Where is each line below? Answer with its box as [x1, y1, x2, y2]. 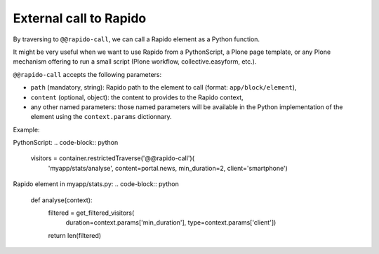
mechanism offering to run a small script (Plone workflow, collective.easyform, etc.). [13, 57, 257, 66]
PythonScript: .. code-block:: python [13, 139, 119, 147]
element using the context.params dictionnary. [30, 113, 172, 121]
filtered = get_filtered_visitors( [48, 209, 135, 217]
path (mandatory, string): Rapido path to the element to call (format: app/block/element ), [30, 83, 297, 92]
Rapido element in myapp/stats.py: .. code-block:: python [13, 180, 179, 188]
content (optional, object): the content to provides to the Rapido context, [30, 93, 244, 101]
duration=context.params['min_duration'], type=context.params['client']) [65, 218, 277, 227]
